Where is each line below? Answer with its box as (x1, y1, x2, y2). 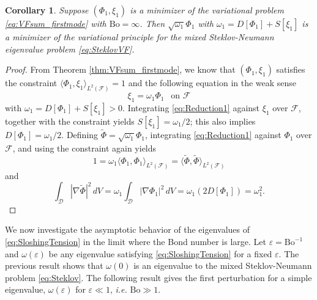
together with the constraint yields (5, 114, 135, 127)
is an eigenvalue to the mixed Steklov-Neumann (133, 259, 312, 272)
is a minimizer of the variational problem (130, 4, 284, 16)
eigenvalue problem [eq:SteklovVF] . (5, 42, 135, 55)
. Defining (61, 128, 99, 141)
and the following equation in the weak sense (128, 76, 297, 89)
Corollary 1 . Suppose (5, 4, 89, 16)
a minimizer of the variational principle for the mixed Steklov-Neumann (5, 31, 274, 43)
